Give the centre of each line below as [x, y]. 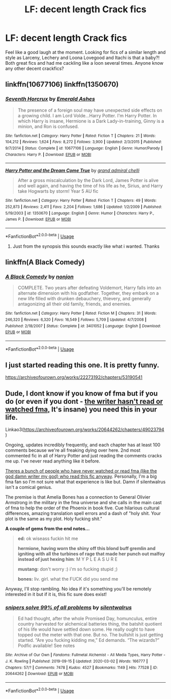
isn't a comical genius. [29, 487]
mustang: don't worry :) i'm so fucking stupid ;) [68, 569]
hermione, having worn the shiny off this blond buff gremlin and [87, 549]
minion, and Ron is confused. [48, 126]
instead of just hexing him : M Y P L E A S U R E [68, 559]
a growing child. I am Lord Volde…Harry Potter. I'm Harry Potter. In [87, 115]
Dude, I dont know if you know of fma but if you [81, 393]
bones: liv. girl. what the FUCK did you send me [68, 579]
